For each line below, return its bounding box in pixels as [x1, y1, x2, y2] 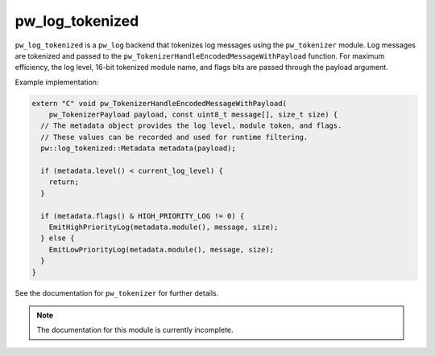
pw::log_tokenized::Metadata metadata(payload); [40, 144, 237, 153]
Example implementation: [14, 77, 99, 87]
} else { [40, 234, 75, 243]
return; [48, 178, 80, 186]
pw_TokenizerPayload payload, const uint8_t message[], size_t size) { [48, 110, 338, 120]
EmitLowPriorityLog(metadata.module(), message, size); [48, 245, 275, 254]
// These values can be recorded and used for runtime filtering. [40, 133, 309, 141]
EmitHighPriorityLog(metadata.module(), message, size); [48, 223, 279, 231]
